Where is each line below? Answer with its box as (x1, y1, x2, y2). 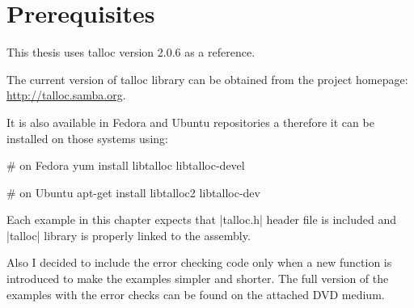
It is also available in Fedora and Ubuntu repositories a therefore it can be (6, 113, 374, 130)
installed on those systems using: (6, 129, 168, 146)
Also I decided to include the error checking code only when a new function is (6, 254, 392, 271)
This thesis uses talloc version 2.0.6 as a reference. (6, 44, 256, 61)
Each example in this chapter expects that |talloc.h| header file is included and (6, 211, 396, 228)
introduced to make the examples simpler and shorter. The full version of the (6, 270, 389, 287)
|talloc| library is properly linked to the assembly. (6, 226, 251, 243)
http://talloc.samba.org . (6, 86, 126, 103)
